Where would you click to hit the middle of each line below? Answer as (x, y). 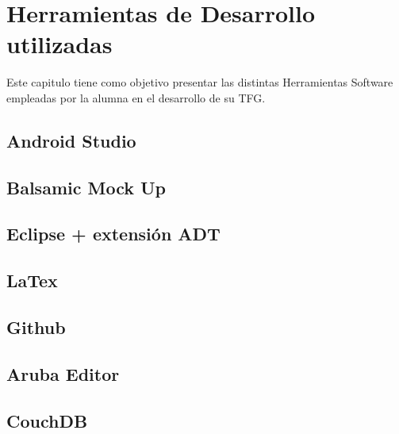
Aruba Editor (63, 373)
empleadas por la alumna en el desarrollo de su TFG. (136, 97)
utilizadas (59, 44)
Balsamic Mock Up (86, 187)
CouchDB (47, 420)
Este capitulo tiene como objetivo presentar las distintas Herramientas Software (200, 82)
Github (36, 327)
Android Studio (71, 140)
